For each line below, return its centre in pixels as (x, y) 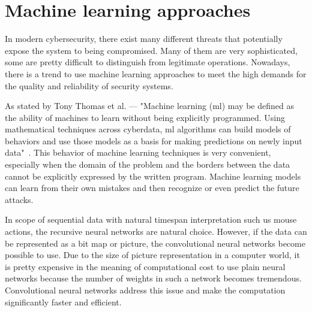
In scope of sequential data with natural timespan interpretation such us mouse (151, 219)
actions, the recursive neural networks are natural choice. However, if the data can (156, 231)
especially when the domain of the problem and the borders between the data (148, 164)
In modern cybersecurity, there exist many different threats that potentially (144, 39)
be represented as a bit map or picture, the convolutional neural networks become (155, 243)
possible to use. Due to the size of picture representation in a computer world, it (152, 255)
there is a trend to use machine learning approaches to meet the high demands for (156, 73)
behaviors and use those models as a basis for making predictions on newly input (154, 140)
